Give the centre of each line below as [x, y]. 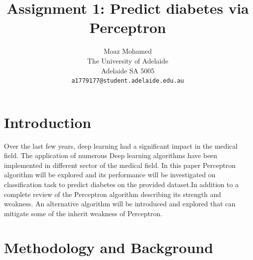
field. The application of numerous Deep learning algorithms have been [111, 155]
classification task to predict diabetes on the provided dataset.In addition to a [121, 184]
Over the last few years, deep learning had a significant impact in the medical [121, 146]
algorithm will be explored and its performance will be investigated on [110, 175]
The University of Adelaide [128, 60]
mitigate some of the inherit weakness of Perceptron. [83, 213]
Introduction [48, 122]
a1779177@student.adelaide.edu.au [128, 81]
